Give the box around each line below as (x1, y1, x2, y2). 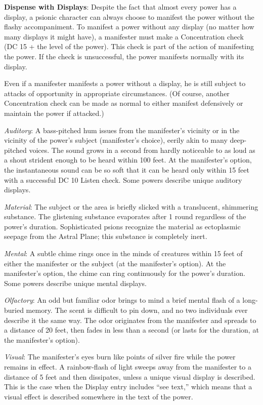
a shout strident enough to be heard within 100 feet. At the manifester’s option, (4, 154, 252, 165)
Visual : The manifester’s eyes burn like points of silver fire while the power (4, 351, 236, 362)
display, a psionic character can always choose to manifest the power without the (4, 11, 254, 22)
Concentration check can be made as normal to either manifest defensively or (4, 98, 243, 108)
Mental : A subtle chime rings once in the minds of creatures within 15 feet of (4, 248, 243, 259)
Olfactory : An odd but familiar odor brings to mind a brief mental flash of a (4, 295, 240, 305)
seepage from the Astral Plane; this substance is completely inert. (4, 231, 207, 241)
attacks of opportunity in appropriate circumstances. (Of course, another (4, 88, 230, 98)
